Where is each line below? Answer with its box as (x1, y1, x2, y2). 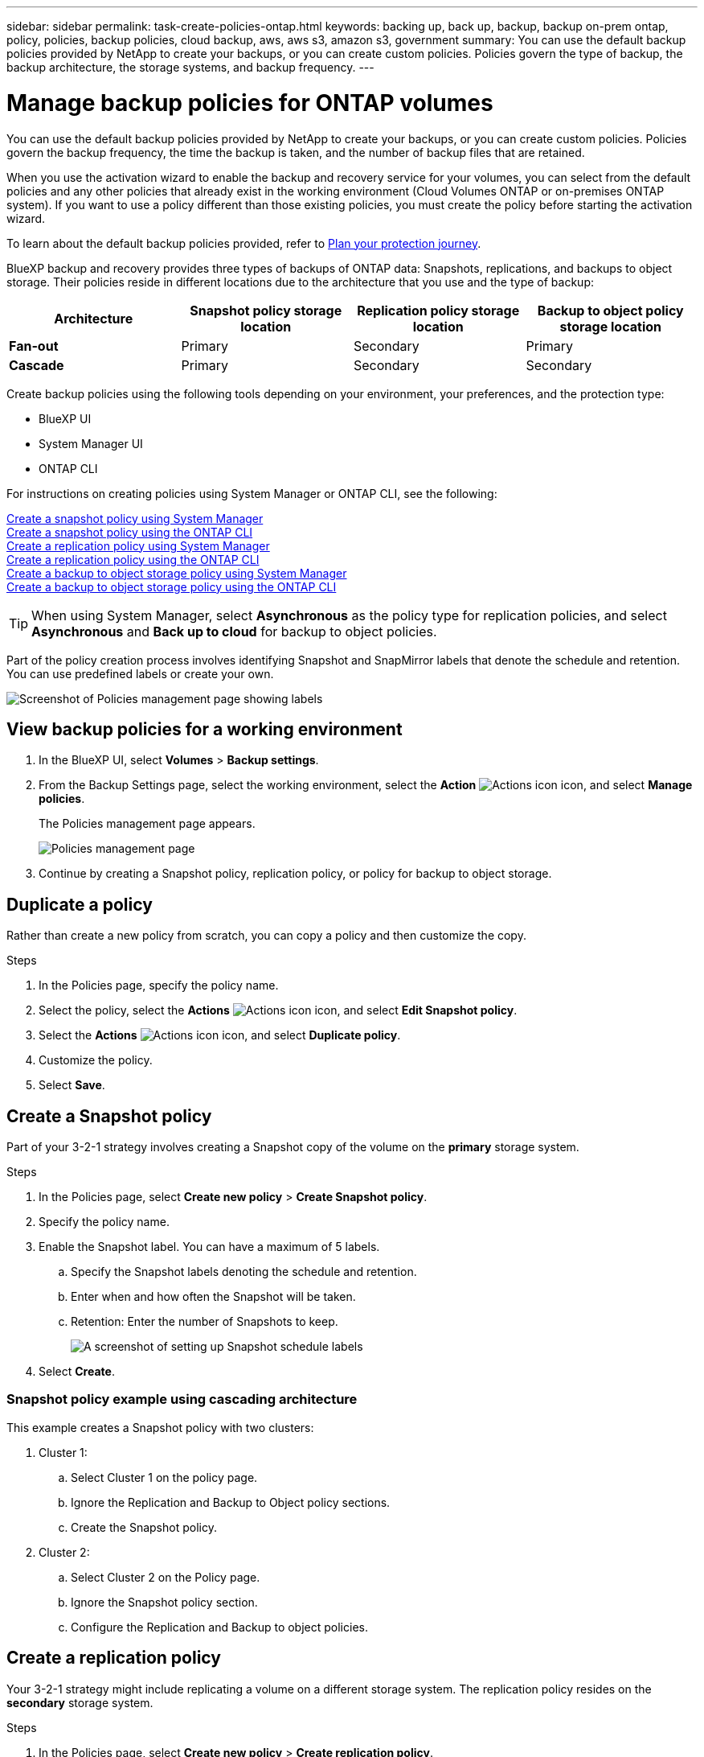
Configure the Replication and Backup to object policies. (71, 1619, 368, 1634)
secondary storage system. (6, 1695, 153, 1710)
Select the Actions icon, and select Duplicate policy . (39, 1028, 401, 1043)
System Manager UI (39, 436, 143, 451)
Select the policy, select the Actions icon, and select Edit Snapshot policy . (39, 1003, 518, 1018)
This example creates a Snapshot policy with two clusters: (6, 1420, 314, 1434)
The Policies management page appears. (39, 817, 256, 831)
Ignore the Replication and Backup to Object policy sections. (71, 1495, 391, 1509)
